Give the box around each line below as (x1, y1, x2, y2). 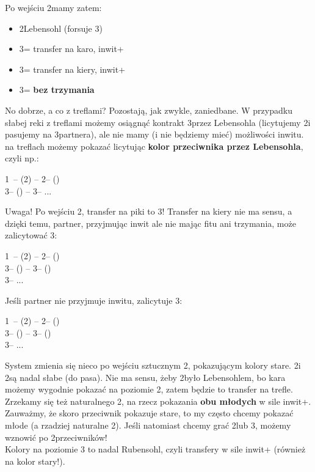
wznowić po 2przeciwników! (5, 430, 107, 443)
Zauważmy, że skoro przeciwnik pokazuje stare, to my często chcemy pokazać (5, 407, 294, 419)
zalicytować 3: (5, 229, 57, 242)
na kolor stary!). (5, 454, 65, 467)
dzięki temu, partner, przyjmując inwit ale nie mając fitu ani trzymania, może (5, 216, 296, 229)
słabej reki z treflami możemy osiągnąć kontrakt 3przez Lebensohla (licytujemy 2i (5, 116, 311, 128)
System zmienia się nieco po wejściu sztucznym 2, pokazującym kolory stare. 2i (5, 359, 301, 372)
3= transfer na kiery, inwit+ (19, 62, 126, 75)
